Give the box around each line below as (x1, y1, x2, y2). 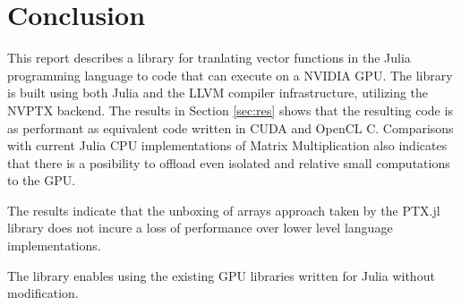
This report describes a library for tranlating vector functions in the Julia (7, 48, 411, 67)
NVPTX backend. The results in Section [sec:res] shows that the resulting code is (7, 100, 453, 119)
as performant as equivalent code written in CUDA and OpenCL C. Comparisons (7, 118, 454, 137)
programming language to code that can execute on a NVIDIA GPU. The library (7, 65, 453, 84)
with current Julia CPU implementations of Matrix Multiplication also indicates (7, 136, 448, 155)
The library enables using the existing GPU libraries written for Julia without (7, 266, 435, 284)
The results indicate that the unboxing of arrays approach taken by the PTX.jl (7, 200, 440, 219)
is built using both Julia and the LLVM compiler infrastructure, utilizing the (7, 83, 429, 102)
